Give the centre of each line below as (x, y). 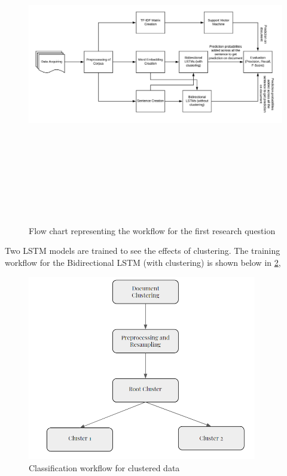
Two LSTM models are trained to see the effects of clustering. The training (143, 251)
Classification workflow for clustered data (104, 467)
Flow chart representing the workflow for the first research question (152, 230)
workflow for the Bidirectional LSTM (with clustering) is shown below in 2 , (143, 262)
